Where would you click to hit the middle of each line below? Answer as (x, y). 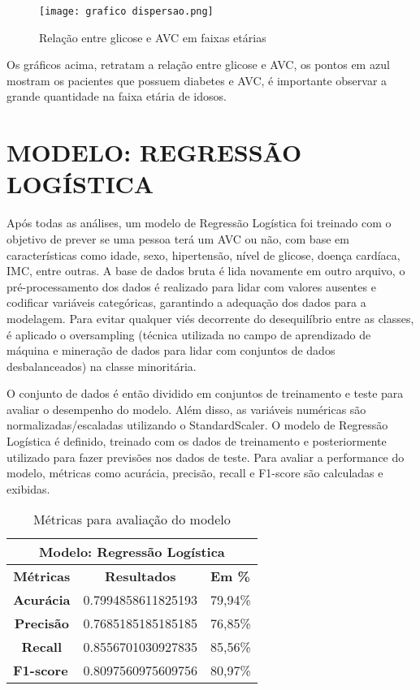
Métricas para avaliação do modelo (132, 520)
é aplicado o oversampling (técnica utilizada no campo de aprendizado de (189, 334)
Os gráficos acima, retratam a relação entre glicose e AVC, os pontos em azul (198, 65)
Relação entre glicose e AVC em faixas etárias (153, 37)
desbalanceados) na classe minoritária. (102, 366)
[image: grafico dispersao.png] (126, 11)
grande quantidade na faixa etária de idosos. (117, 96)
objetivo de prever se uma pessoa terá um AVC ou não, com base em (178, 238)
